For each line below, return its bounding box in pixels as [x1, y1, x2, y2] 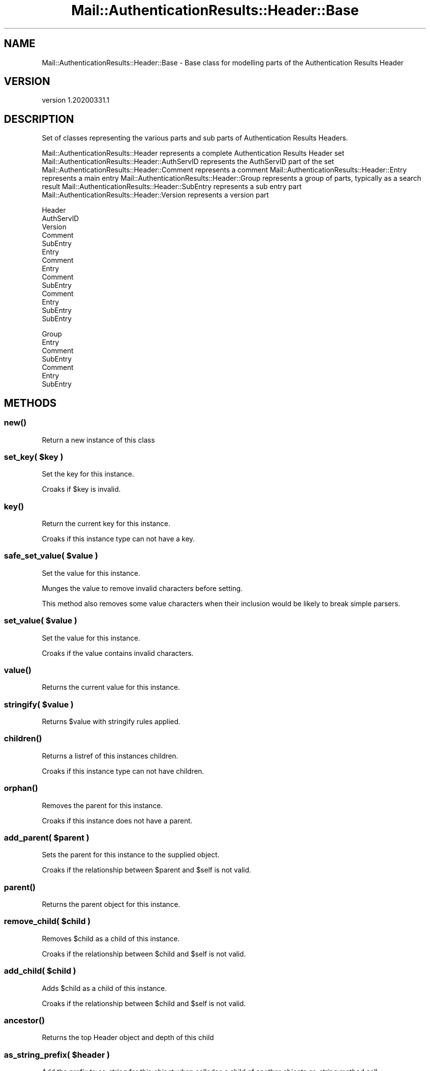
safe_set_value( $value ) [4, 551, 98, 561]
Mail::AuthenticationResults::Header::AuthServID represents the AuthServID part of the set [42, 157, 334, 166]
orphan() [4, 783, 38, 793]
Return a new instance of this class [42, 435, 155, 444]
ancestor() [4, 1015, 45, 1025]
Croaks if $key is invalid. [42, 485, 121, 494]
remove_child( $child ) [4, 916, 91, 927]
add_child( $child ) [4, 966, 76, 976]
